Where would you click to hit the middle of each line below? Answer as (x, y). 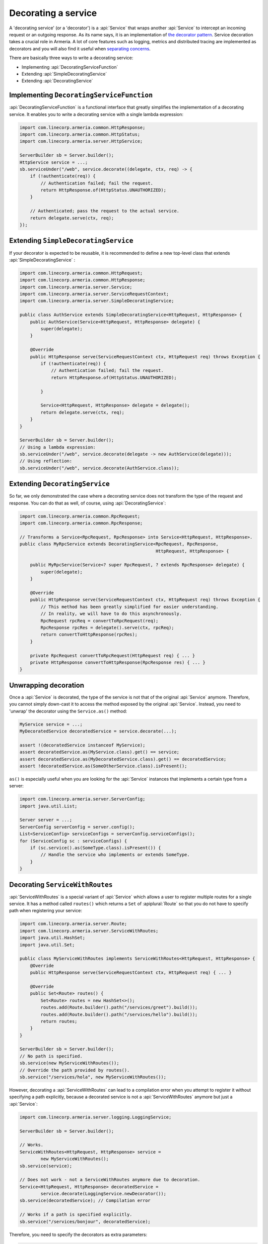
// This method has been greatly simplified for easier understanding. (130, 607)
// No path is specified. (51, 1056)
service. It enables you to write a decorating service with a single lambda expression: (96, 114)
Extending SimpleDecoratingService (71, 241)
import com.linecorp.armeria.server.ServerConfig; (83, 799)
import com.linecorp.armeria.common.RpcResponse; (81, 523)
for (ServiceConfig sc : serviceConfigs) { (73, 841)
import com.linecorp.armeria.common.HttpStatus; (80, 134)
